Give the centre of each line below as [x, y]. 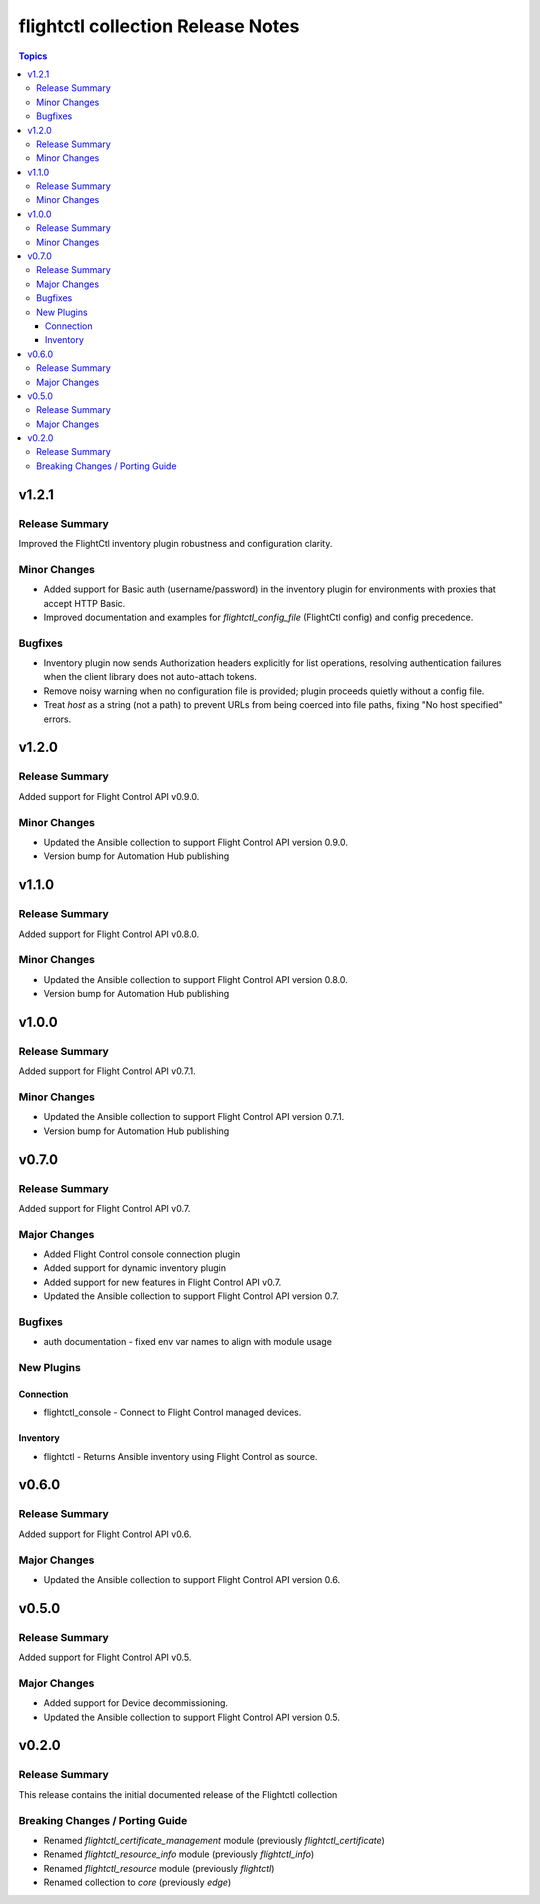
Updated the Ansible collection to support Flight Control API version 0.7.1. [194, 1117]
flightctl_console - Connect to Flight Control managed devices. [172, 1412]
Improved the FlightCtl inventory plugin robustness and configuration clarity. [175, 544]
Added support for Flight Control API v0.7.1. [107, 1071]
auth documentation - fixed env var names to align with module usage [187, 1342]
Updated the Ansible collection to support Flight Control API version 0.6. [191, 1579]
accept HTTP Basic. [84, 603]
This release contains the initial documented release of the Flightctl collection [178, 1794]
